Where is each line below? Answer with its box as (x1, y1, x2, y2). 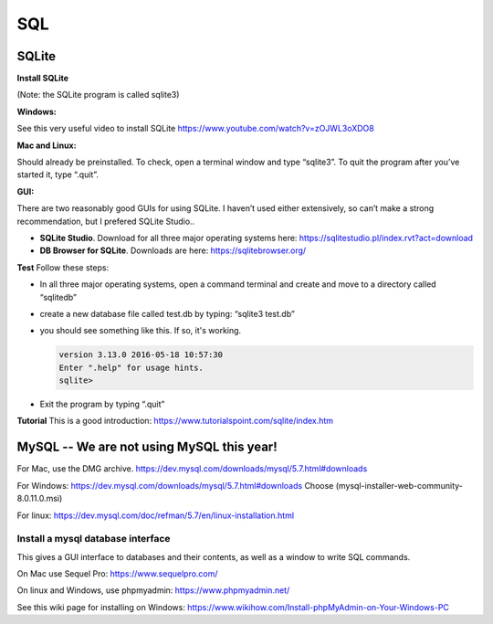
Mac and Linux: (16, 140, 77, 151)
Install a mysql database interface (16, 533, 171, 545)
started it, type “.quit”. (16, 169, 100, 180)
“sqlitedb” (39, 291, 78, 302)
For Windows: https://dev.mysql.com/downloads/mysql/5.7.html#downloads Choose (16, 480, 334, 491)
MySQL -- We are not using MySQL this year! (16, 439, 278, 455)
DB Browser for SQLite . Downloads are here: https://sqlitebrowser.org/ (39, 245, 307, 256)
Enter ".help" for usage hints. (58, 362, 205, 373)
